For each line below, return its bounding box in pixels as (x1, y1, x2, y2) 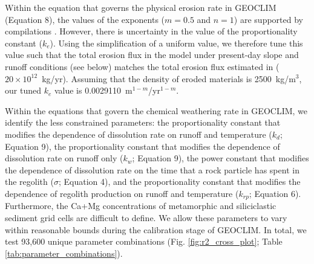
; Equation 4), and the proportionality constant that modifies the (58, 175, 301, 188)
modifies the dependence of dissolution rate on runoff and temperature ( (5, 127, 272, 140)
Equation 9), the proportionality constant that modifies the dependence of (5, 140, 280, 152)
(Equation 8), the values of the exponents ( (5, 13, 165, 25)
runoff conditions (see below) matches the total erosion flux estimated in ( (5, 60, 280, 72)
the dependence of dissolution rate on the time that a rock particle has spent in (5, 163, 299, 176)
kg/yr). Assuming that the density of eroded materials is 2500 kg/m (42, 72, 296, 85)
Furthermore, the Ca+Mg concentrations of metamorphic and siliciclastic (5, 199, 276, 212)
